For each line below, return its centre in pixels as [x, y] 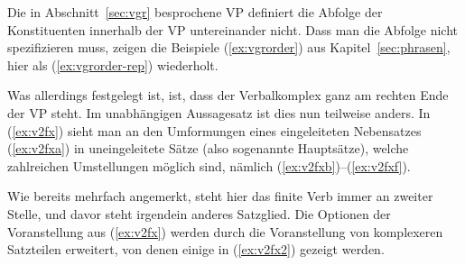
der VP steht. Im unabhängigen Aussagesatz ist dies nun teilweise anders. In [219, 112]
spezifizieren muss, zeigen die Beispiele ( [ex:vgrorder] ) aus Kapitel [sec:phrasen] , [229, 47]
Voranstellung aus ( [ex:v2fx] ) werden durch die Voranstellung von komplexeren [225, 231]
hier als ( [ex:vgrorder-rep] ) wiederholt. [113, 64]
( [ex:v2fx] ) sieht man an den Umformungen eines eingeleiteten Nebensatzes [214, 130]
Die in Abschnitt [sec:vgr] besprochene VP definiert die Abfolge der [195, 12]
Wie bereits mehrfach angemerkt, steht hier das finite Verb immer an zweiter [220, 196]
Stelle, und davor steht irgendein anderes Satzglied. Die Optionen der [199, 213]
